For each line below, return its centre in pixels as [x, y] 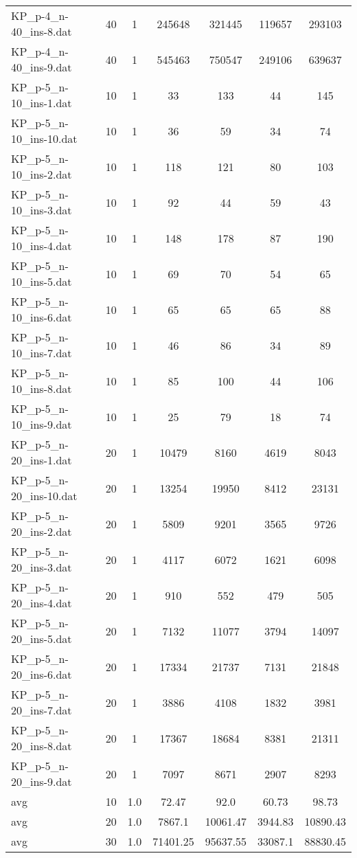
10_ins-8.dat [42, 388]
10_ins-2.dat [42, 174]
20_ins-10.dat [44, 496]
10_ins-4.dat [42, 246]
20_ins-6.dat [42, 674]
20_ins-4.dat [42, 603]
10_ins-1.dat [42, 103]
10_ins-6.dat [42, 317]
